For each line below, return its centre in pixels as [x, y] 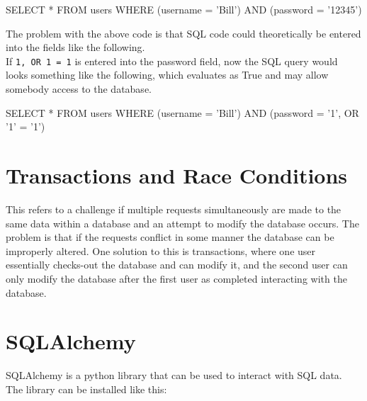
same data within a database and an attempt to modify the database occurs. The [182, 223]
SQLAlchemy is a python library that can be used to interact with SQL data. [174, 375]
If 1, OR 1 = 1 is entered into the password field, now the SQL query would [172, 61]
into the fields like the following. [75, 47]
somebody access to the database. [79, 89]
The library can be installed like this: [86, 389]
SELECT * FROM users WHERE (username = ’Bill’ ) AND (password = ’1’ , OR [182, 112]
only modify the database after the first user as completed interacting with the [176, 278]
